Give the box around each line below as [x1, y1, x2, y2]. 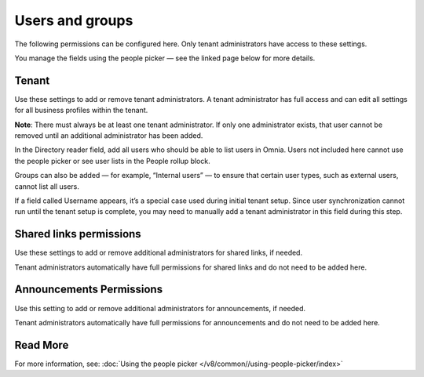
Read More [14, 338, 69, 352]
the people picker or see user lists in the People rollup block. [14, 156, 211, 165]
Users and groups [14, 12, 133, 29]
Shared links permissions [14, 227, 141, 241]
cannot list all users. [14, 181, 80, 191]
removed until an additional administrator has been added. [14, 131, 203, 140]
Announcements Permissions [14, 283, 163, 296]
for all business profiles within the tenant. [14, 106, 148, 115]
